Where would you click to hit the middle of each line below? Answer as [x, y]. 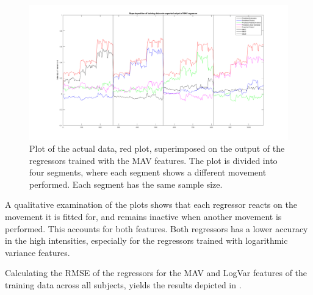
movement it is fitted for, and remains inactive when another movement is [143, 217]
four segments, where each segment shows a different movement [148, 172]
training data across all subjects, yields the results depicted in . [123, 285]
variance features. [38, 252]
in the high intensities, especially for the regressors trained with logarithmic [146, 240]
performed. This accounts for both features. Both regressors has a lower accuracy [156, 228]
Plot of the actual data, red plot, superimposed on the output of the [157, 148]
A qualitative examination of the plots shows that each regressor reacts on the [151, 204]
